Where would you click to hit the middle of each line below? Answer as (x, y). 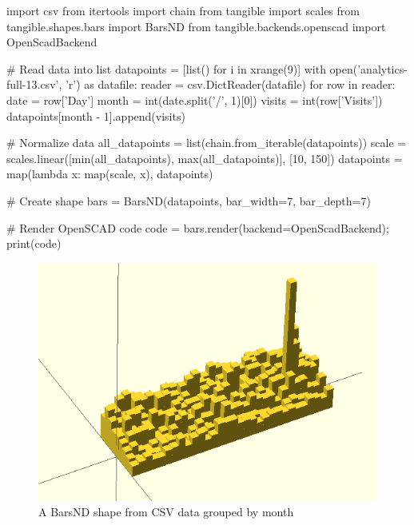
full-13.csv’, (34, 84)
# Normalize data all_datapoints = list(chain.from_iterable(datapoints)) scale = (207, 143)
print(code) (34, 243)
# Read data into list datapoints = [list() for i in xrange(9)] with (166, 68)
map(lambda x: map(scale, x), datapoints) (110, 174)
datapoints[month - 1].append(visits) (96, 115)
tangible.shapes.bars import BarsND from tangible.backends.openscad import (196, 26)
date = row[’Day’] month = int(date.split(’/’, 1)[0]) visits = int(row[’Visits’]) (195, 99)
